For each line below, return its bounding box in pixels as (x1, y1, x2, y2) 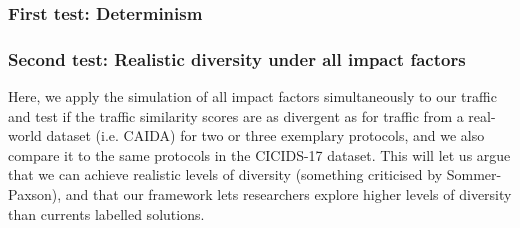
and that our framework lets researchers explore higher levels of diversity (65, 184, 512, 205)
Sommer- (446, 164, 502, 185)
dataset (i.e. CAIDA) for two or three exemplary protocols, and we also (46, 125, 485, 146)
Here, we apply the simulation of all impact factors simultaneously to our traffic (8, 86, 497, 107)
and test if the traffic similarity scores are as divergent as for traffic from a (8, 105, 464, 126)
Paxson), (8, 184, 62, 205)
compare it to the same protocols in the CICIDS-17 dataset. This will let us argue (8, 144, 511, 165)
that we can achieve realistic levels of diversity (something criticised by (8, 164, 443, 185)
